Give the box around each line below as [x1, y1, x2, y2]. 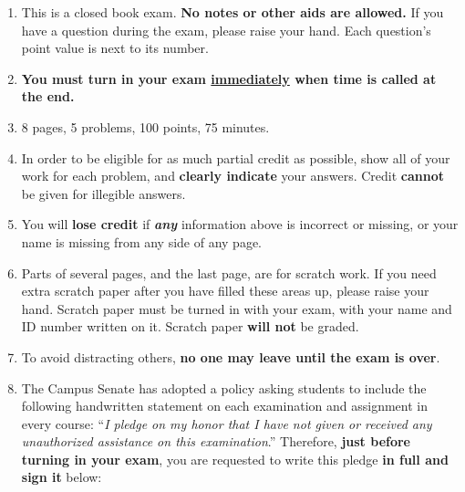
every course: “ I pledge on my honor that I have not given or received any [21, 413, 432, 433]
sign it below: [21, 467, 102, 487]
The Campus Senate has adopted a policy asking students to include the [21, 378, 427, 397]
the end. [21, 87, 75, 106]
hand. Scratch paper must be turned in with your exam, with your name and [21, 298, 452, 318]
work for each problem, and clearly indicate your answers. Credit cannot [21, 166, 444, 185]
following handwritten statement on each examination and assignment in [21, 396, 428, 415]
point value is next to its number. [21, 38, 209, 58]
